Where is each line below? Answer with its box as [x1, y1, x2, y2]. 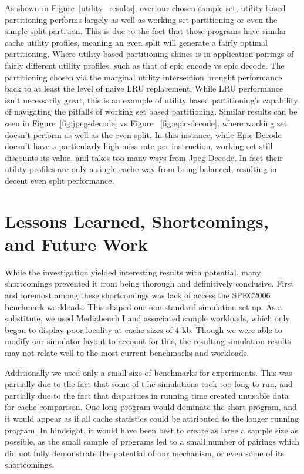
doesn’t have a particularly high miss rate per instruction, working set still [5, 140, 273, 152]
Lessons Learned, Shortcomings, [5, 209, 269, 233]
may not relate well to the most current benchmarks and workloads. [5, 346, 249, 358]
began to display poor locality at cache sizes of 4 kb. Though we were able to [5, 323, 282, 335]
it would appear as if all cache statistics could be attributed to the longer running [5, 412, 299, 424]
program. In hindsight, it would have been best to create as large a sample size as [5, 423, 298, 436]
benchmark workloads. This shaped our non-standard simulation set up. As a [5, 300, 282, 312]
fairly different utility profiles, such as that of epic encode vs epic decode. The [5, 59, 285, 71]
